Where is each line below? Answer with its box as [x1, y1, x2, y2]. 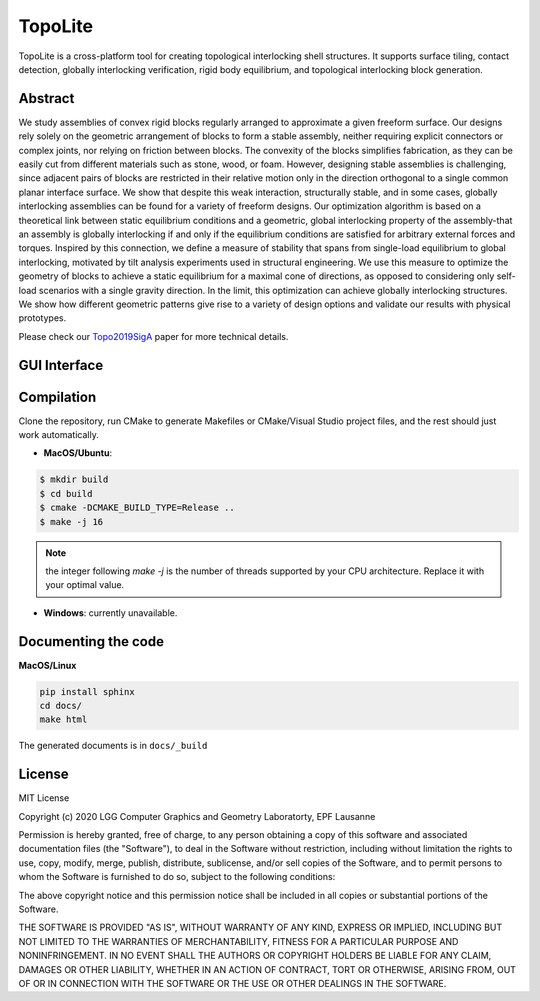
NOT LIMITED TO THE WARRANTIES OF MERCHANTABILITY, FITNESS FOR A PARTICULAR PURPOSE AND [18, 935, 459, 947]
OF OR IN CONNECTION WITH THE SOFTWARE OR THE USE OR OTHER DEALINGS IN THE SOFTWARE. [18, 977, 447, 989]
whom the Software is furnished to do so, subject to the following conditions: [18, 871, 336, 883]
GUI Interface [18, 356, 104, 374]
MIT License [18, 792, 70, 804]
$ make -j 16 [39, 516, 104, 527]
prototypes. [18, 312, 67, 324]
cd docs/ [39, 700, 83, 711]
